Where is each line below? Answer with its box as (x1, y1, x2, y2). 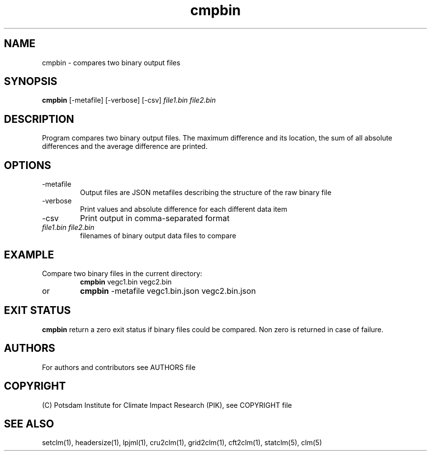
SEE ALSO (4, 417, 54, 430)
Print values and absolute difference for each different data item (80, 205, 287, 214)
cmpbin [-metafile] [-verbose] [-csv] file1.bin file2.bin (42, 96, 216, 105)
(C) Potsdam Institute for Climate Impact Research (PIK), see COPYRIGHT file (42, 400, 292, 409)
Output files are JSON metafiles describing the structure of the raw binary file (80, 188, 332, 197)
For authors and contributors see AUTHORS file (42, 363, 196, 371)
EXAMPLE (4, 248, 54, 261)
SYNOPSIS (4, 75, 58, 88)
